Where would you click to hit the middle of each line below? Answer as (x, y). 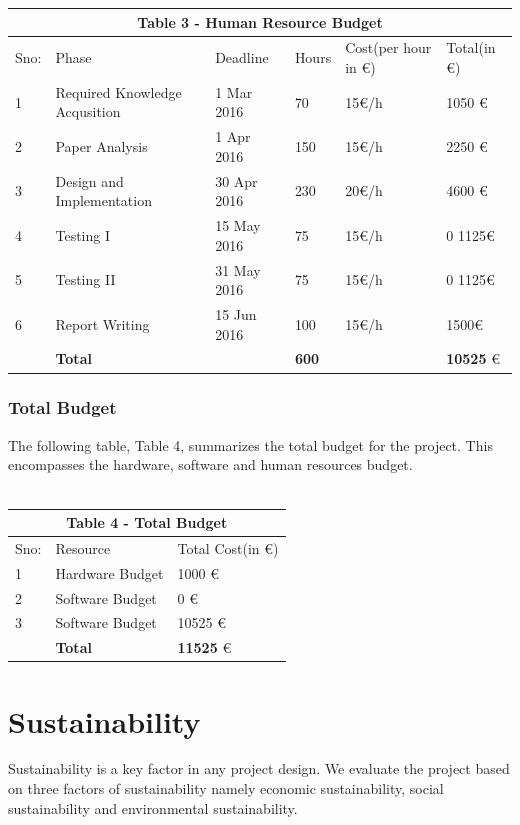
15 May (238, 225)
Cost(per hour (388, 47)
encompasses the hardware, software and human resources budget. (210, 464)
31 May (238, 269)
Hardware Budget (109, 572)
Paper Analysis (101, 146)
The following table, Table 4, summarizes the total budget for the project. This (250, 444)
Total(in (471, 47)
